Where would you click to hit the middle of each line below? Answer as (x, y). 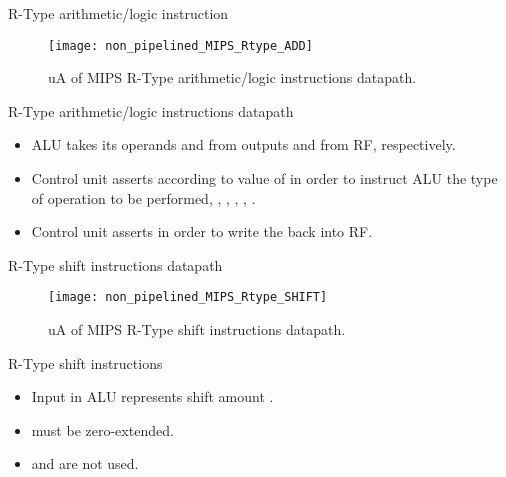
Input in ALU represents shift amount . (152, 396)
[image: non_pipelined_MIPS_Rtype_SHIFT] (188, 297)
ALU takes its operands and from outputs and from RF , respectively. (243, 144)
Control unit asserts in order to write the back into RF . (202, 231)
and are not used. (85, 463)
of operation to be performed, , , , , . (143, 197)
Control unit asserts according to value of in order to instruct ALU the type (264, 178)
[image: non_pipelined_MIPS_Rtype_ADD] (180, 45)
